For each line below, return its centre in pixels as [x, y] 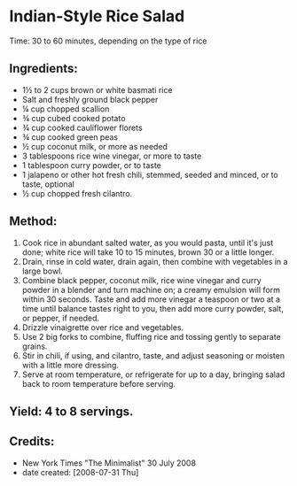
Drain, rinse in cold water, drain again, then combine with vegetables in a [155, 261]
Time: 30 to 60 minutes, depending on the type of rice [108, 41]
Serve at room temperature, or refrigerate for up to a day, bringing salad [153, 374]
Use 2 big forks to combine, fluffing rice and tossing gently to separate [151, 336]
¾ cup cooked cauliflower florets [82, 127]
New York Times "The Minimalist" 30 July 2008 [109, 463]
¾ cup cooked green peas [70, 137]
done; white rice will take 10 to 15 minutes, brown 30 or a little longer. [148, 252]
